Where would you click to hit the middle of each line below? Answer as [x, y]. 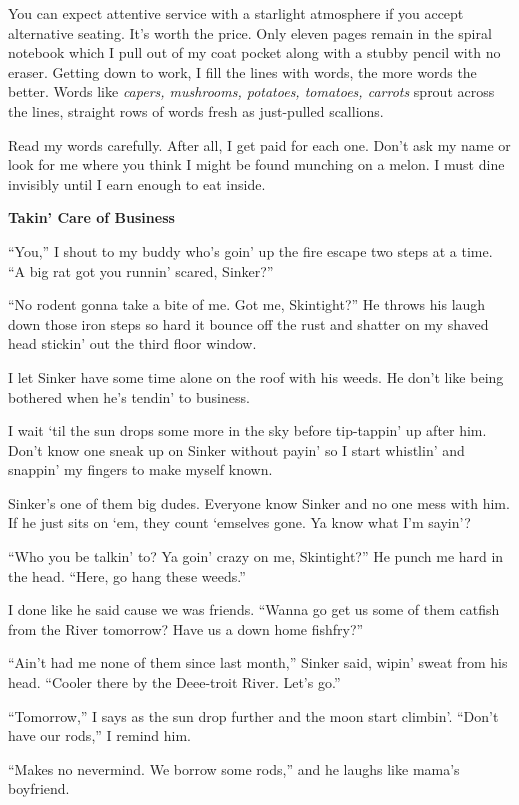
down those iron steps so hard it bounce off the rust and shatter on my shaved [248, 323]
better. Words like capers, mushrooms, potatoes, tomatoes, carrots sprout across [251, 91]
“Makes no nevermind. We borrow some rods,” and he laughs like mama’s [234, 768]
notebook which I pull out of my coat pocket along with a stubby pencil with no [254, 52]
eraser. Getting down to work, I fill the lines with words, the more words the [242, 71]
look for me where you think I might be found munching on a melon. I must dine [256, 164]
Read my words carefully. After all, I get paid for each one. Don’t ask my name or [259, 144]
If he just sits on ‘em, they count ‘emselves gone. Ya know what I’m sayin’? [239, 522]
